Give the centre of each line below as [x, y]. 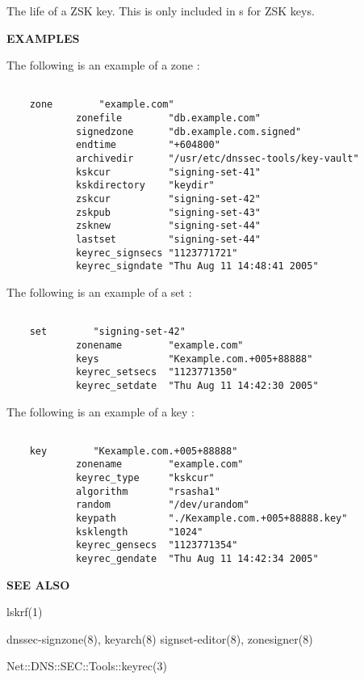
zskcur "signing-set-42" [168, 199]
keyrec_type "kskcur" [145, 478]
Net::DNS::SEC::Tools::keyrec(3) [87, 666]
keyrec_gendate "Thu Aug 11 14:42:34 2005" [197, 559]
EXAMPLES [43, 38]
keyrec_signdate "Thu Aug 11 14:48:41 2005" [197, 266]
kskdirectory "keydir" [145, 186]
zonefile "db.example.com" [168, 118]
